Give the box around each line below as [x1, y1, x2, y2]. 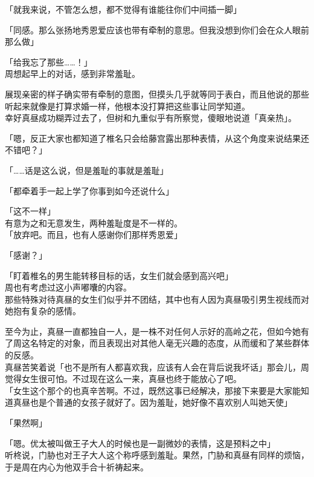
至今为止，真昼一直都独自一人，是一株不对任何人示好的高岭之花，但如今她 [5, 324, 301, 337]
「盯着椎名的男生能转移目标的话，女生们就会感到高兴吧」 [5, 269, 233, 281]
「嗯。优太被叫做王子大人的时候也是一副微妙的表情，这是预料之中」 [5, 436, 275, 449]
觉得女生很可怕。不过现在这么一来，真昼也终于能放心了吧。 [5, 372, 242, 385]
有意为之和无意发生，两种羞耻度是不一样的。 [5, 216, 182, 229]
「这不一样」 [5, 205, 56, 217]
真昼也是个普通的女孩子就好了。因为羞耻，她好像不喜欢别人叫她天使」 [13, 396, 292, 409]
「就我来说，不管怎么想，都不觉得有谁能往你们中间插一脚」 [5, 3, 242, 15]
